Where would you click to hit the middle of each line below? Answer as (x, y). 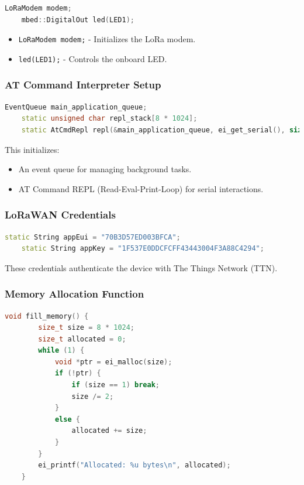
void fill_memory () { (47, 316)
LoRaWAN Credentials (60, 215)
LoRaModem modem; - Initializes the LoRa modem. (107, 39)
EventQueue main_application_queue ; (76, 107)
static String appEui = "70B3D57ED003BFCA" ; (93, 237)
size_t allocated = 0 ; (82, 339)
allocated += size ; (109, 431)
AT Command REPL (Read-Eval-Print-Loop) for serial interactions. (141, 188)
